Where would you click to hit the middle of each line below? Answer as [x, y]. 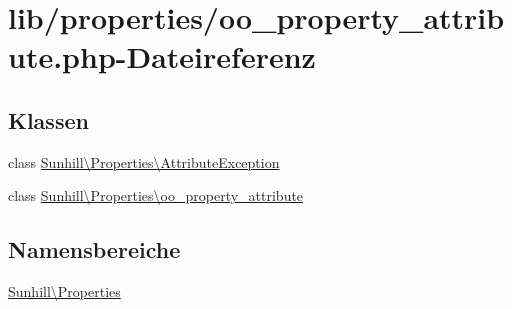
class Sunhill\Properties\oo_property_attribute [156, 195]
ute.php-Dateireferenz [162, 56]
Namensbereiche [94, 249]
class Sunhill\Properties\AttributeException [144, 161]
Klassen [48, 119]
